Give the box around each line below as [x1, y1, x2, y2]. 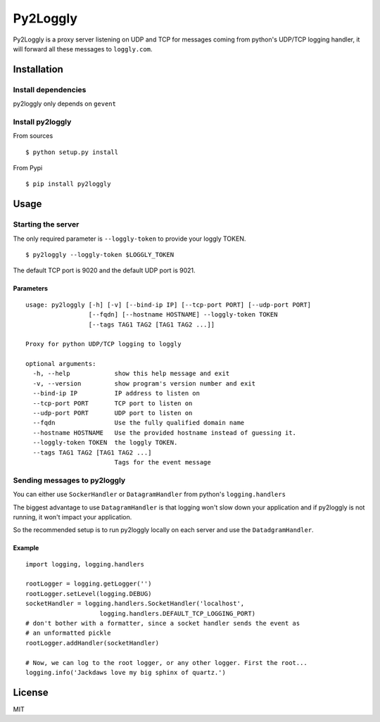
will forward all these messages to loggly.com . [13, 44, 153, 53]
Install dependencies [13, 84, 87, 94]
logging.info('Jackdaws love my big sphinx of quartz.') [25, 669, 227, 676]
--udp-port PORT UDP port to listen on [32, 409, 193, 417]
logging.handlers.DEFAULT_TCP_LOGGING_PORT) [99, 609, 256, 617]
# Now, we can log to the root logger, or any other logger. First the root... [25, 659, 308, 666]
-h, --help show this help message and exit [32, 369, 230, 378]
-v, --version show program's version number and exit [32, 379, 256, 387]
